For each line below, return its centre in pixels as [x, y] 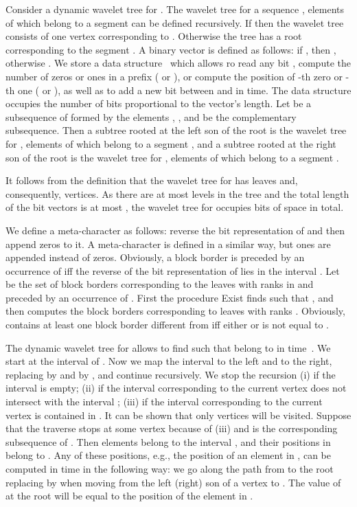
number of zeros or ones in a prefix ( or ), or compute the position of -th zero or [174, 76]
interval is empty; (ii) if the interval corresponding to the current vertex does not [176, 388]
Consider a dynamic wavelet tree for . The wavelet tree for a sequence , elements [175, 9]
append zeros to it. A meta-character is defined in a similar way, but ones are [168, 244]
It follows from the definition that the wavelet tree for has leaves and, [152, 180]
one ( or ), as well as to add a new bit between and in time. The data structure [184, 90]
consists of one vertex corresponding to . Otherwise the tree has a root [154, 36]
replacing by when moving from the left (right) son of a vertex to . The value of [173, 482]
